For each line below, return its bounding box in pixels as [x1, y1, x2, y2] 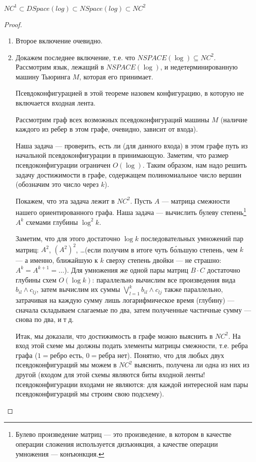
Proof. [4, 19, 22, 29]
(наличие [220, 114, 248, 124]
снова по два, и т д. [15, 314, 74, 324]
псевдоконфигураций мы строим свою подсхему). [15, 389, 164, 399]
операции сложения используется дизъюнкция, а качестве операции [15, 439, 218, 449]
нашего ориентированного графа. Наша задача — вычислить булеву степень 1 [15, 206, 247, 217]
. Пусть [130, 195, 152, 206]
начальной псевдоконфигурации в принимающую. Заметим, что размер [15, 150, 229, 160]
